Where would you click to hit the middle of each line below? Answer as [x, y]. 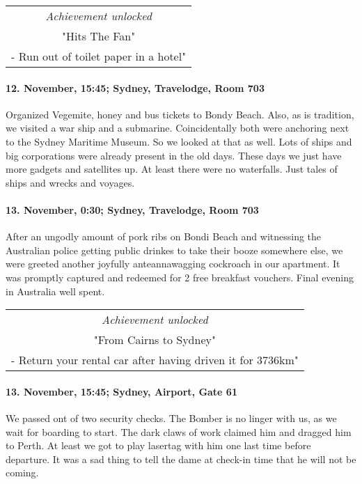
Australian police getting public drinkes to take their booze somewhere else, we [174, 250]
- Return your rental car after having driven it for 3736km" [155, 360]
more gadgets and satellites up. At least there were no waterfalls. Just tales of [172, 169]
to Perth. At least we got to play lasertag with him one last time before [158, 445]
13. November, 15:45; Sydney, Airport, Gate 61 [121, 391]
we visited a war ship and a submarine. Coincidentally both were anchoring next [178, 128]
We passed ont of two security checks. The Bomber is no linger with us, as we [171, 417]
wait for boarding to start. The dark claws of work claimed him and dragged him [179, 431]
